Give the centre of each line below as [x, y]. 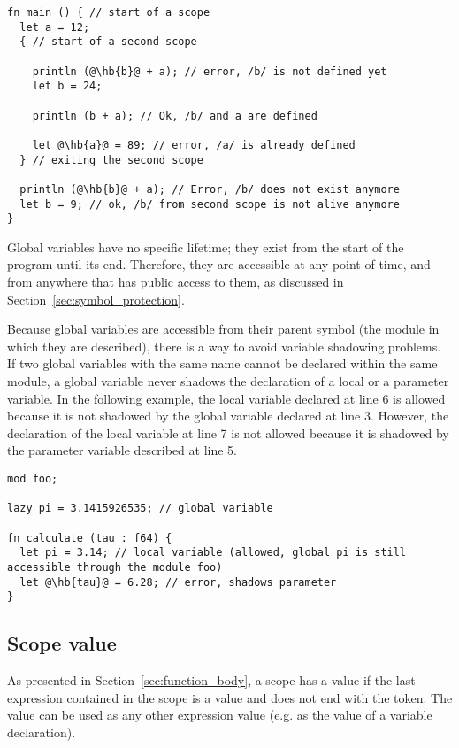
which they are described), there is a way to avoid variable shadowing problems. [224, 346]
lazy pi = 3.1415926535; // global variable [140, 509]
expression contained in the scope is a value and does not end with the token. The [230, 697]
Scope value [62, 643]
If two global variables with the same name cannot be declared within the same [222, 363]
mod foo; [33, 478]
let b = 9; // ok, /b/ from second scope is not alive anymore [210, 204]
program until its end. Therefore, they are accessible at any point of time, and [219, 264]
